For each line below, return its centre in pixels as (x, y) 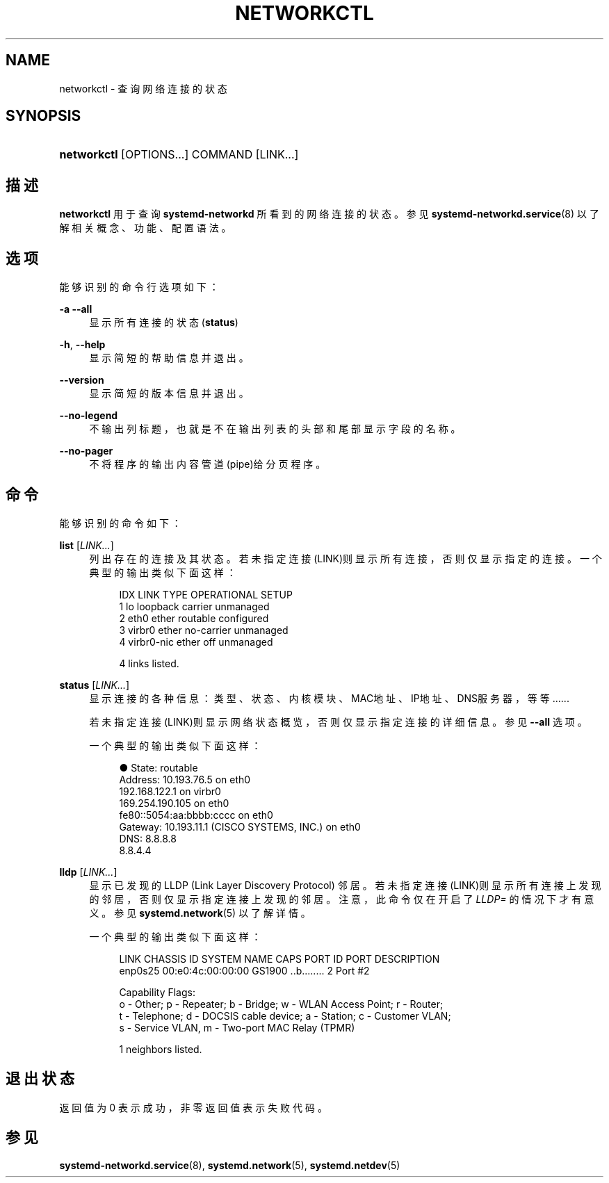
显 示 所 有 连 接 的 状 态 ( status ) (164, 323)
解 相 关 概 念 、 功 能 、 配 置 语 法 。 (145, 228)
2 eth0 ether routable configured (194, 618)
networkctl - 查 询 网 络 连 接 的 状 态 (143, 88)
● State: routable (159, 767)
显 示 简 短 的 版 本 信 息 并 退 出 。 (169, 393)
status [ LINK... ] (95, 685)
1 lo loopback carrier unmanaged (194, 606)
